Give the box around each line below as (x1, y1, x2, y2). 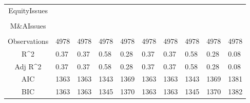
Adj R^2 (14, 61, 42, 71)
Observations (8, 35, 49, 46)
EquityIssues (8, 5, 48, 15)
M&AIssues (10, 20, 46, 31)
